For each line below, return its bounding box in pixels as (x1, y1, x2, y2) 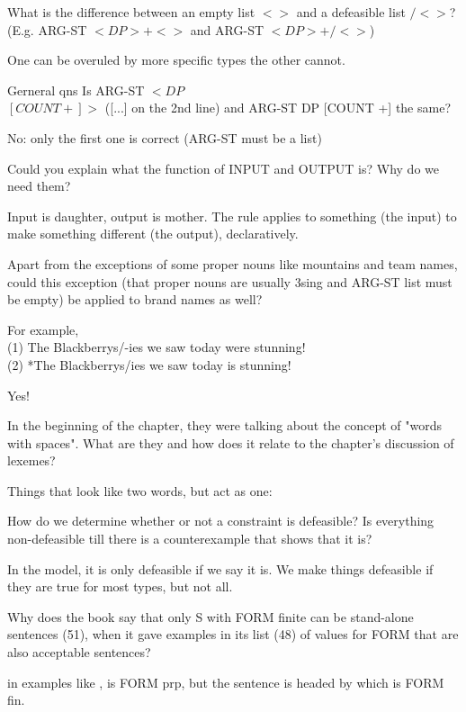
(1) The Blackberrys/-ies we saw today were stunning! (7, 338, 306, 356)
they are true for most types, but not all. (7, 577, 233, 596)
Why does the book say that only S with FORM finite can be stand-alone (7, 607, 414, 626)
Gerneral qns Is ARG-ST (7, 80, 145, 99)
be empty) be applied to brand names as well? (7, 290, 263, 309)
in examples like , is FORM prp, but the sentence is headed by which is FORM (7, 672, 444, 691)
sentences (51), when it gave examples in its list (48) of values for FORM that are (7, 625, 459, 644)
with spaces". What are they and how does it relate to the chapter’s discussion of (7, 433, 454, 452)
